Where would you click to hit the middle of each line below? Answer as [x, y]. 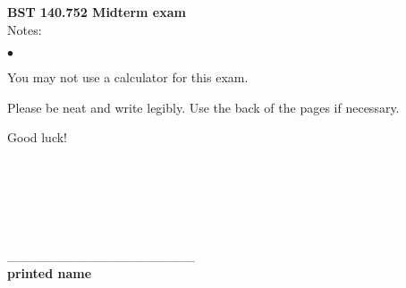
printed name [50, 272]
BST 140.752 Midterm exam [97, 12]
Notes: [25, 29]
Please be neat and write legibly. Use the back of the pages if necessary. [203, 107]
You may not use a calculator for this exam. [128, 77]
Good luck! [38, 137]
